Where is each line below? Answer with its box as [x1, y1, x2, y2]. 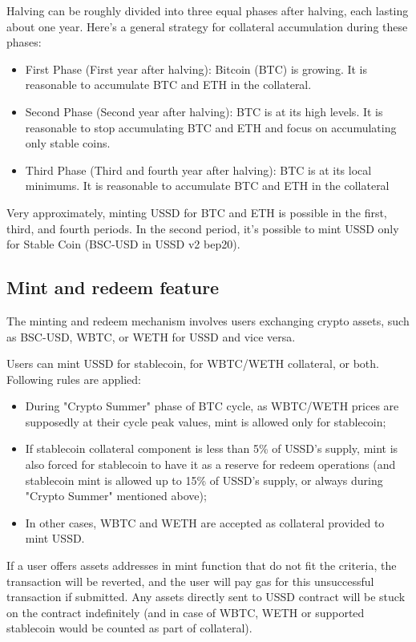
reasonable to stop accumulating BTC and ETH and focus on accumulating [25, 119, 397, 135]
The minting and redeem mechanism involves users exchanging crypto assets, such [6, 312, 410, 329]
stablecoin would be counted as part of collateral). [6, 620, 252, 636]
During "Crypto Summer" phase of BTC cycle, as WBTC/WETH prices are [25, 398, 399, 414]
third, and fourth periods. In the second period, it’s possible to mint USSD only [6, 220, 399, 236]
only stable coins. [25, 135, 111, 151]
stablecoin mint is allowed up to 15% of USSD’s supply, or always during [25, 471, 383, 488]
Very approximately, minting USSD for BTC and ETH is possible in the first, [6, 204, 387, 220]
